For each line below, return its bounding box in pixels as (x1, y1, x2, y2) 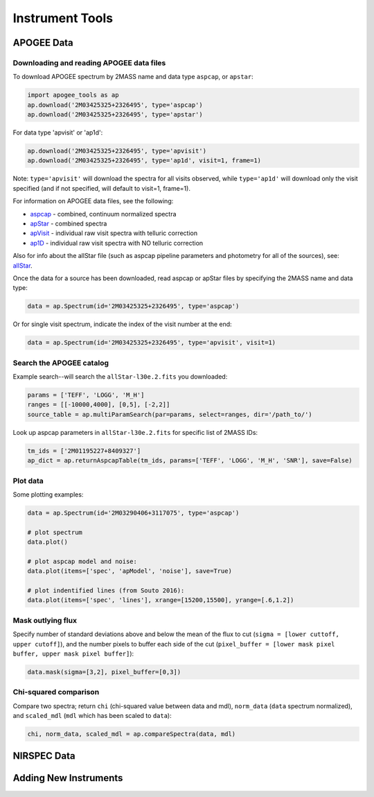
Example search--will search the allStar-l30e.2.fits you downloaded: (12, 372, 228, 381)
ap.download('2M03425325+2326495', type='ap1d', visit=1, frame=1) (27, 157, 262, 164)
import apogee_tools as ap (27, 91, 119, 99)
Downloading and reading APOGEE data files (12, 58, 166, 67)
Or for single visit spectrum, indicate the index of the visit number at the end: (12, 320, 232, 329)
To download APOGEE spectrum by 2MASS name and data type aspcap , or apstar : (12, 73, 254, 81)
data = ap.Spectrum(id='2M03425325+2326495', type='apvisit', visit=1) (27, 338, 276, 347)
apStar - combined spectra (30, 219, 107, 228)
